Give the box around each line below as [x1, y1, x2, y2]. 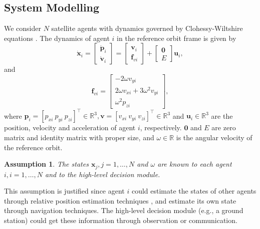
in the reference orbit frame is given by [117, 32, 236, 43]
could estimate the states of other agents [131, 186, 256, 196]
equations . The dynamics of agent [4, 32, 110, 43]
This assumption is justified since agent [4, 186, 125, 196]
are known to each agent [157, 159, 232, 169]
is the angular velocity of [176, 132, 252, 143]
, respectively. [140, 122, 182, 133]
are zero [211, 122, 236, 133]
